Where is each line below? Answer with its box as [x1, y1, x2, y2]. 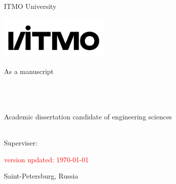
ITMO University [4, 1, 57, 11]
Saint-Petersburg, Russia [4, 171, 78, 181]
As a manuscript [4, 66, 54, 76]
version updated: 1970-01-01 [4, 154, 89, 164]
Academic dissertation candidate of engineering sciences [4, 111, 172, 121]
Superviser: [4, 138, 37, 148]
